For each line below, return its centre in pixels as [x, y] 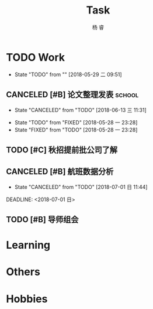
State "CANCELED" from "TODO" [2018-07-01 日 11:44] [81, 187]
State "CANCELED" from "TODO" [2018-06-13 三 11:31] [81, 110]
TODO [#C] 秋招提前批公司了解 [62, 150]
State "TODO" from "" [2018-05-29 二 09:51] [68, 74]
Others [23, 272]
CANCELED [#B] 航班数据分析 [60, 172]
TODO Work [36, 57]
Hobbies [27, 299]
